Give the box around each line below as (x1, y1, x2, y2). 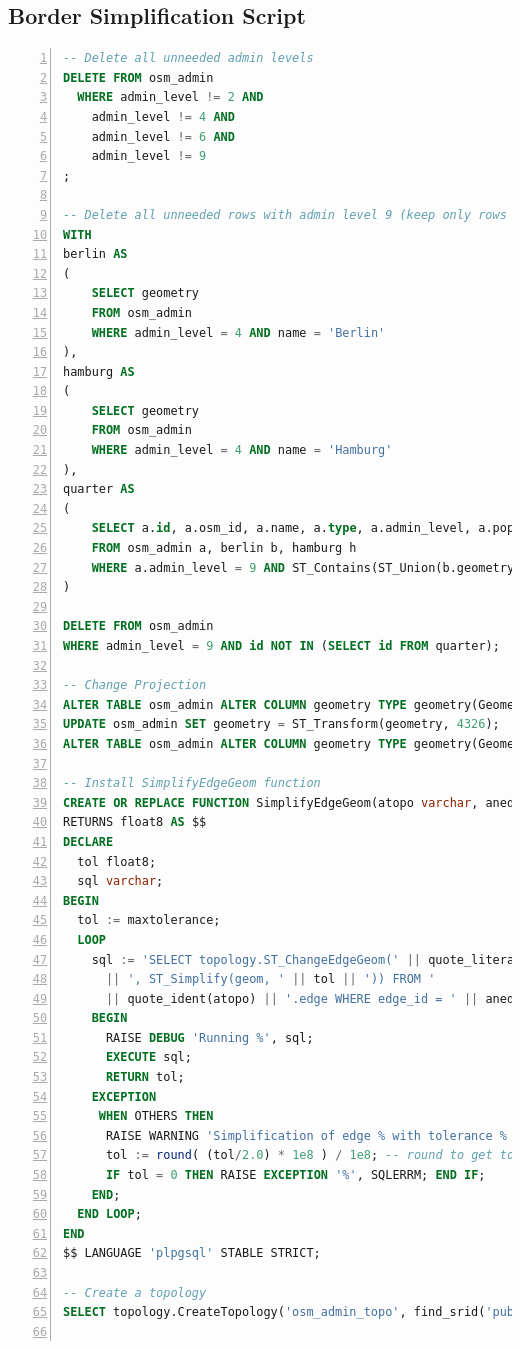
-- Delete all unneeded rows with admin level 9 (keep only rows (63, 207, 507, 222)
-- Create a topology (63, 1285, 207, 1300)
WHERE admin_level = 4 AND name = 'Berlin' (91, 325, 386, 340)
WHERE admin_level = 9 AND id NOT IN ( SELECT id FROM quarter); (63, 639, 500, 654)
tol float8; (77, 854, 157, 869)
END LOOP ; (77, 1207, 142, 1222)
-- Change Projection (63, 678, 207, 693)
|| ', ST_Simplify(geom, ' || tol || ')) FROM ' (105, 972, 436, 987)
